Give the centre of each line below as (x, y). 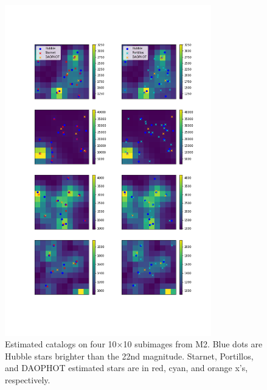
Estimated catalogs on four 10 (61, 344)
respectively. (28, 380)
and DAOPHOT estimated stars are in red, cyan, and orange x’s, (127, 368)
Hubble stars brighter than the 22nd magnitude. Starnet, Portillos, (129, 356)
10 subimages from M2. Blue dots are (193, 344)
